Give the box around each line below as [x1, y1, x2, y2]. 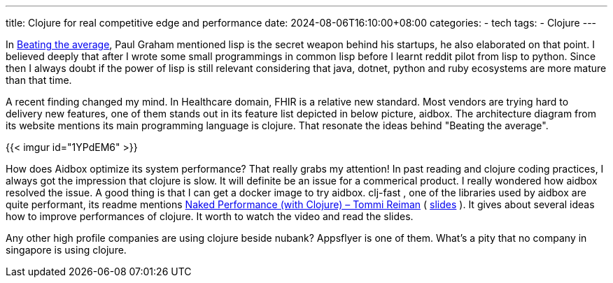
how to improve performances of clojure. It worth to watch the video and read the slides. [6, 210, 414, 222]
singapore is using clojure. [6, 244, 127, 256]
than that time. [6, 74, 72, 86]
